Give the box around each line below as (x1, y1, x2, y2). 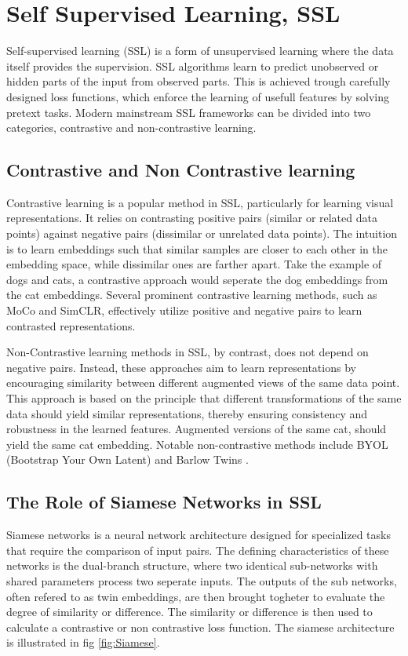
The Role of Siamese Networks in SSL (6, 490, 322, 514)
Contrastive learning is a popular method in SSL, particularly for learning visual (6, 194, 394, 210)
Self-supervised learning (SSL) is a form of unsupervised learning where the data (6, 42, 394, 59)
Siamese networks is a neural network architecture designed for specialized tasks (6, 527, 391, 543)
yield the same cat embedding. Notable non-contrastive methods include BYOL (6, 436, 388, 452)
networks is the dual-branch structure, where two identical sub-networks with (6, 557, 378, 574)
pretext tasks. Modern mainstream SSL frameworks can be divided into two (6, 104, 371, 120)
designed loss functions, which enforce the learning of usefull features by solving (6, 88, 389, 104)
